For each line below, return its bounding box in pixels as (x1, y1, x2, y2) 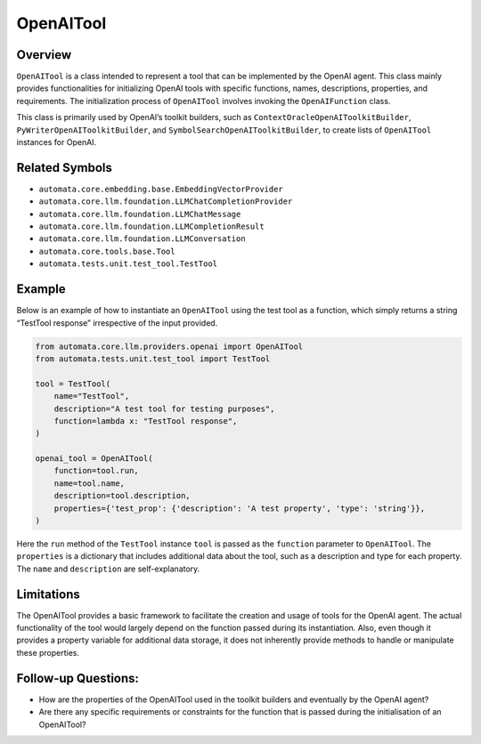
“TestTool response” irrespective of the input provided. (16, 317, 218, 328)
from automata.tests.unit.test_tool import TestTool (35, 353, 271, 364)
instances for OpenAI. (16, 137, 97, 148)
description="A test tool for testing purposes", (53, 403, 275, 414)
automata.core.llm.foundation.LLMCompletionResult (38, 222, 265, 231)
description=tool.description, (53, 490, 191, 501)
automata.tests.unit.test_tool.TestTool (38, 259, 218, 269)
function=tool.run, (53, 465, 140, 476)
